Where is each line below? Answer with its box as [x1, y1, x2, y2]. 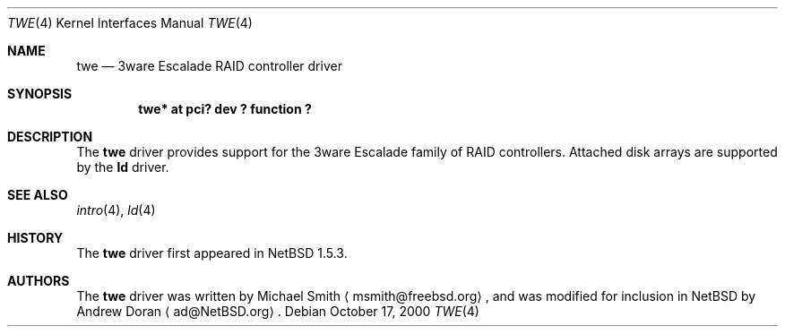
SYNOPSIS [7, 86, 73, 101]
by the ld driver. [76, 159, 169, 175]
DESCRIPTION [7, 129, 93, 144]
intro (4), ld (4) [76, 202, 156, 218]
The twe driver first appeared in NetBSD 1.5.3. [76, 245, 348, 261]
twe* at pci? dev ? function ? [138, 101, 312, 116]
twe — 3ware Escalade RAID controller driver [76, 58, 342, 73]
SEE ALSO [7, 187, 68, 202]
